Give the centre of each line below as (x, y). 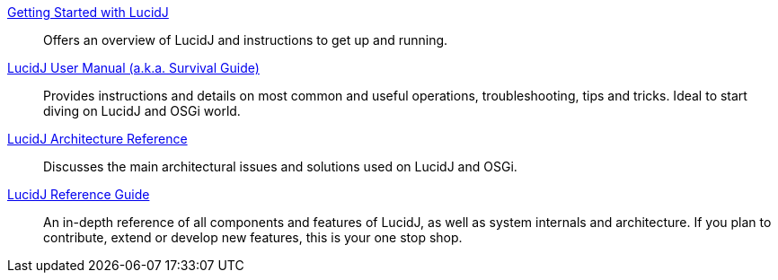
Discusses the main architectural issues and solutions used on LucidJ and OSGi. (280, 166)
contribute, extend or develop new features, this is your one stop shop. (253, 237)
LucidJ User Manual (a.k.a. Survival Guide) (133, 68)
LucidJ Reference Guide (79, 194)
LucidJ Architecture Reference (97, 139)
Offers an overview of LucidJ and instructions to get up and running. (246, 40)
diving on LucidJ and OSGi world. (142, 111)
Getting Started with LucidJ (88, 12)
